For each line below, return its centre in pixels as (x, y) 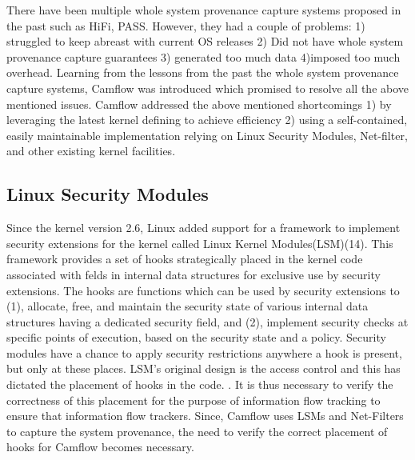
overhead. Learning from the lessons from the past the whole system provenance (203, 72)
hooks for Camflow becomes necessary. (100, 447)
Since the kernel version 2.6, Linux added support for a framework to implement (204, 228)
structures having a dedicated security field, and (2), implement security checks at (207, 321)
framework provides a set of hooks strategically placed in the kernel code (185, 259)
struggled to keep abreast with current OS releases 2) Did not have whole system (205, 41)
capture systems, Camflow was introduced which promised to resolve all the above (208, 88)
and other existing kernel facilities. (91, 151)
